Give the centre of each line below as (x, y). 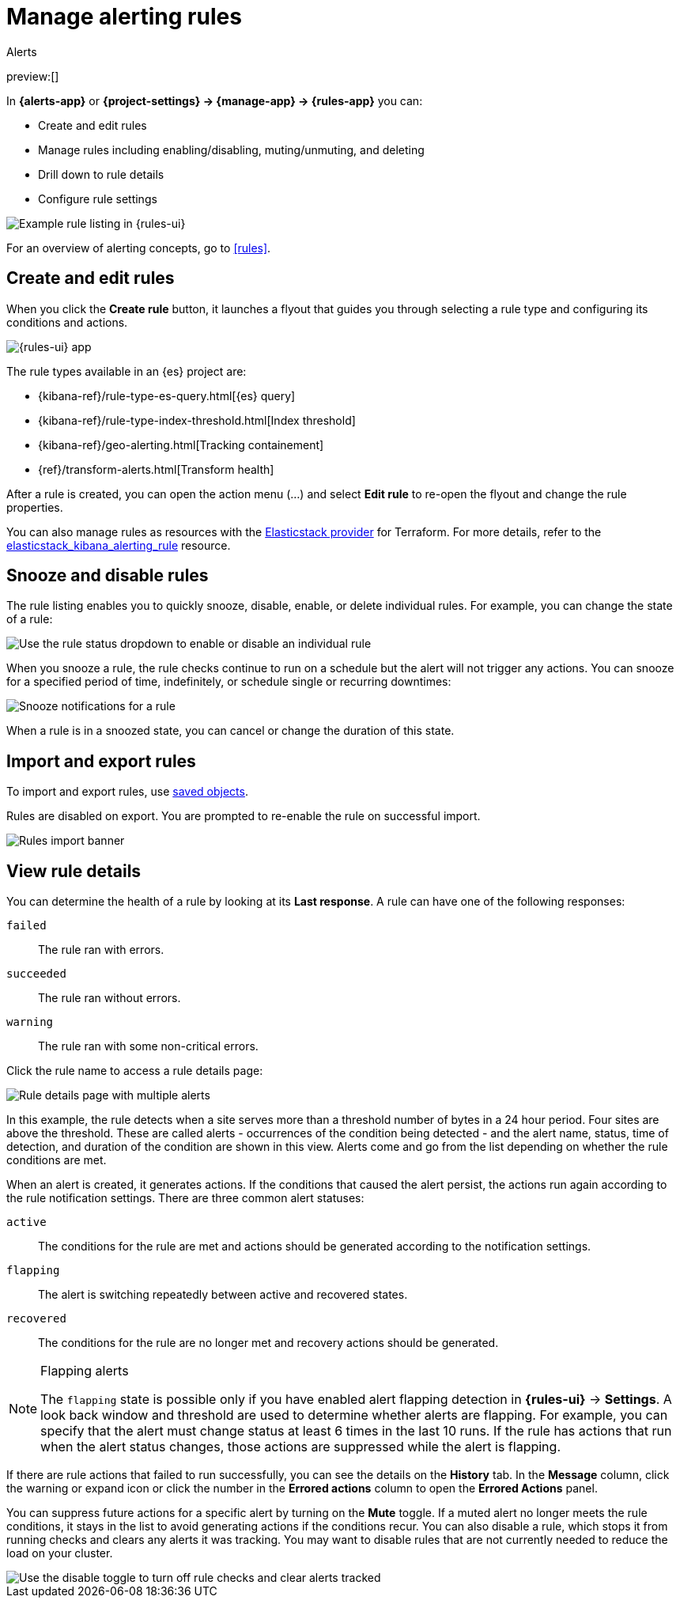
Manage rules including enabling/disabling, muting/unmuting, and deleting (231, 149)
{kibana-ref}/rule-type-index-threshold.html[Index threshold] (197, 420)
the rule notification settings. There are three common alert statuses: (185, 1198)
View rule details (74, 871)
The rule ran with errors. (101, 950)
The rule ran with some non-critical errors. (148, 1046)
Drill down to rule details (101, 174)
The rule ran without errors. (110, 998)
